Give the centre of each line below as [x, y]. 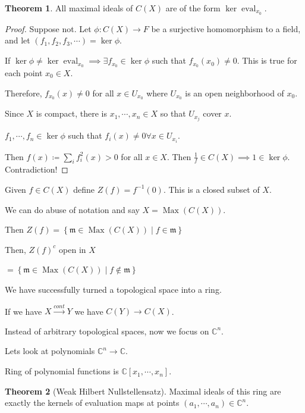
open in [73, 249]
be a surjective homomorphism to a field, [226, 28]
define [84, 189]
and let [18, 40]
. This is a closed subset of [211, 189]
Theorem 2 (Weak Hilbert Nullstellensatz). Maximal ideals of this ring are [143, 391]
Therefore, [23, 93]
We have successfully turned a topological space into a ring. [113, 289]
